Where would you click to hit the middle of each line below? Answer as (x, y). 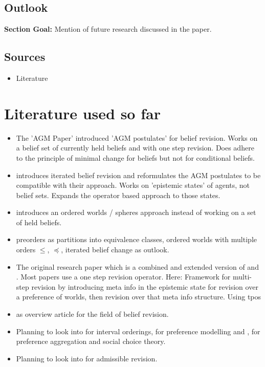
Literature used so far (82, 113)
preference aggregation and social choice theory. (91, 341)
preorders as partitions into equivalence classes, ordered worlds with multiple (136, 239)
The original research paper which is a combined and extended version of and (137, 266)
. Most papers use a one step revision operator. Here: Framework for (123, 277)
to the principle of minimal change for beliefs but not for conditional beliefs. (136, 157)
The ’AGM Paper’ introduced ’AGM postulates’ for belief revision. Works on (137, 137)
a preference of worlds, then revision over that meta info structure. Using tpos (139, 297)
